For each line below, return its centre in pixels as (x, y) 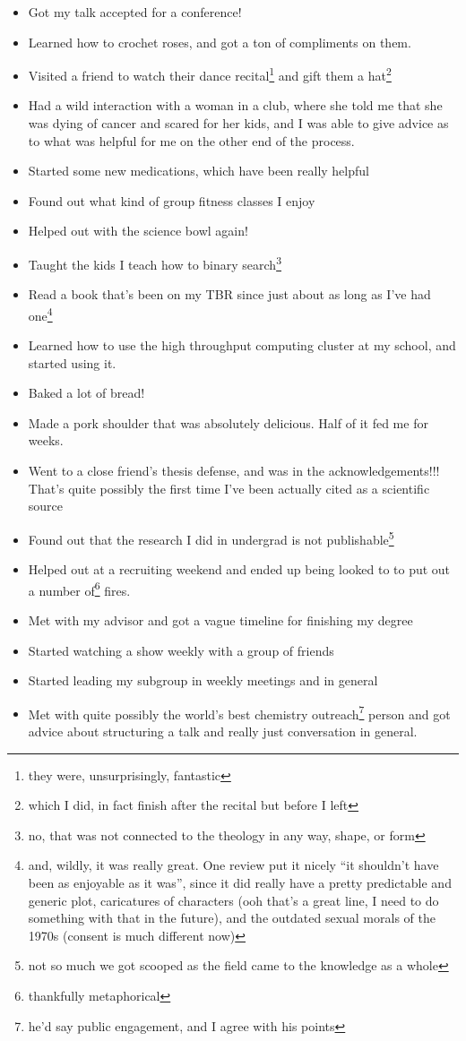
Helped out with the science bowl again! (138, 231)
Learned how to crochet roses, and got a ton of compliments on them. (220, 42)
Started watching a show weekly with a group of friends (181, 650)
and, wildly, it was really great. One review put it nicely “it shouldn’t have (233, 865)
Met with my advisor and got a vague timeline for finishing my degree (220, 619)
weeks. (46, 440)
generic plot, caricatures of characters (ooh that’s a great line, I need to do (233, 900)
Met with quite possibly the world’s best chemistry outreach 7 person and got (239, 712)
